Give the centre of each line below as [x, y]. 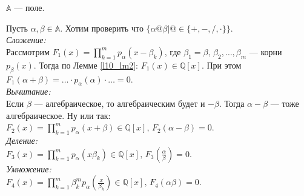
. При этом [221, 65]
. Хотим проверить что [102, 28]
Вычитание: [28, 91]
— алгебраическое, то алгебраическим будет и [120, 103]
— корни [266, 51]
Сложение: [26, 40]
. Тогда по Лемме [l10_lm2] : [86, 65]
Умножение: [29, 168]
